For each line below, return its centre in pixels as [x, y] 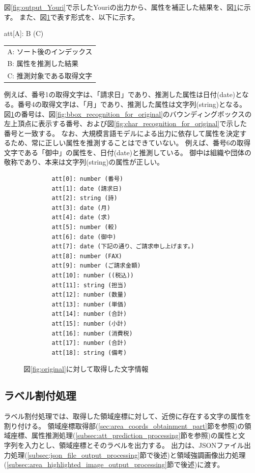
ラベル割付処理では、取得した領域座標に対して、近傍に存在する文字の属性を [127, 416]
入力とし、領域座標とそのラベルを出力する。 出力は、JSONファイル [134, 445]
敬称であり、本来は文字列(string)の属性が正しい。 [84, 162]
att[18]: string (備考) [89, 353]
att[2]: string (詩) [85, 198]
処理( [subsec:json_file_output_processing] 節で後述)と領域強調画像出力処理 [128, 455]
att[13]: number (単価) [89, 304]
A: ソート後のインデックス [50, 51]
